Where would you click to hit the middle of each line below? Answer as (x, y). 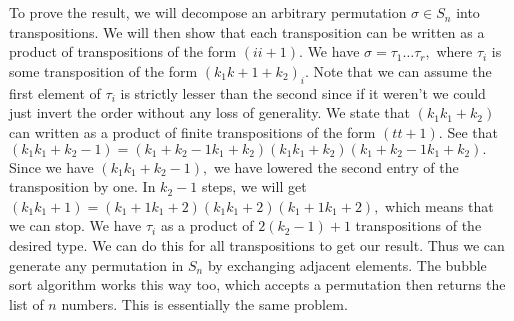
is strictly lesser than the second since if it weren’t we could (303, 92)
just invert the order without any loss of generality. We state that (210, 112)
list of (26, 303)
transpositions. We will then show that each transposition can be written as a (247, 31)
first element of (55, 92)
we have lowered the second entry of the (336, 166)
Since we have (51, 166)
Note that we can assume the (402, 70)
